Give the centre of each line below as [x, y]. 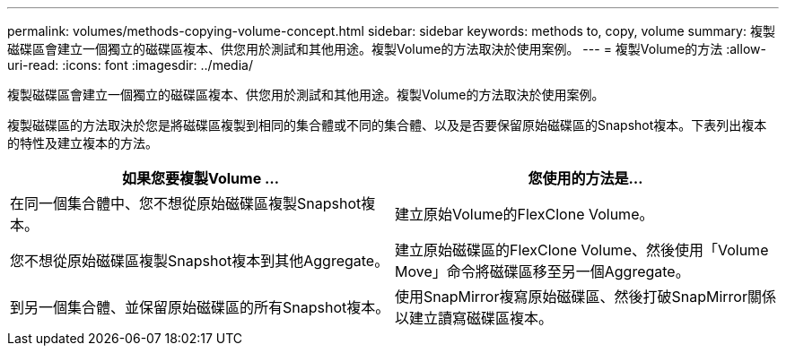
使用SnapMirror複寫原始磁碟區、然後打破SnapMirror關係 [585, 297]
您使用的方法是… [585, 178]
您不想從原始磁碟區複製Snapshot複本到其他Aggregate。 [200, 261]
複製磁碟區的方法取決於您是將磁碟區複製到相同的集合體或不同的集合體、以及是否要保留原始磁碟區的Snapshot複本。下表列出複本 [387, 125]
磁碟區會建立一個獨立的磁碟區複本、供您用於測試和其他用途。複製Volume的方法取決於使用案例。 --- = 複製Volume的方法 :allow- [387, 49]
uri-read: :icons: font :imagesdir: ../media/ [130, 65]
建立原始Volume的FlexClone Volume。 [524, 214]
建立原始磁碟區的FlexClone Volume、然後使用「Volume [582, 250]
